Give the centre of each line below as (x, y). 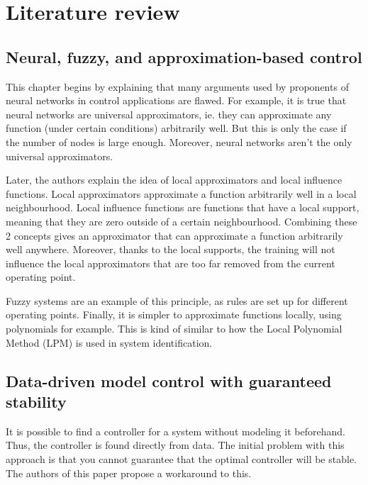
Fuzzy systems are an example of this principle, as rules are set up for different (177, 300)
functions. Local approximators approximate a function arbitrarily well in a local (181, 193)
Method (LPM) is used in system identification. (109, 342)
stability (36, 402)
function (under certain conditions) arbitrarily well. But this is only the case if (176, 128)
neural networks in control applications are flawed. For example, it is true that (176, 100)
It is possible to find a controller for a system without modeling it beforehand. (175, 431)
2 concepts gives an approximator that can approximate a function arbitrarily (174, 235)
